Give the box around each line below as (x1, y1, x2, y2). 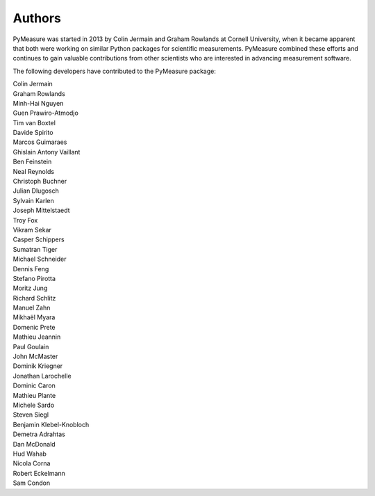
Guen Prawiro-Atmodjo (12, 109, 79, 118)
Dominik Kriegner (12, 362, 63, 370)
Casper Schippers (12, 235, 65, 243)
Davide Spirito (12, 129, 53, 137)
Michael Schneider (12, 255, 67, 264)
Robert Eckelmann (12, 469, 65, 477)
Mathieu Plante (12, 391, 56, 399)
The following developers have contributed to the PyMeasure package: (12, 67, 217, 75)
